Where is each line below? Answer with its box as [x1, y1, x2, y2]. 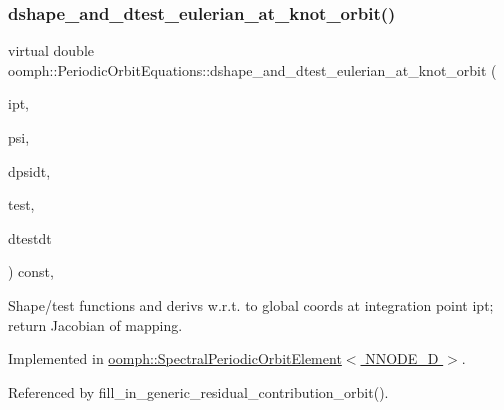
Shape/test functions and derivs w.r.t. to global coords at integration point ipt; [8, 294, 494, 315]
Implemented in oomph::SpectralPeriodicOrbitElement [8, 348, 342, 369]
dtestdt [8, 227, 52, 248]
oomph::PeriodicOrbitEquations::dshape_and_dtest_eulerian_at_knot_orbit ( [8, 59, 497, 80]
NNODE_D [365, 348, 439, 369]
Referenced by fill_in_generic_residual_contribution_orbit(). [8, 381, 389, 402]
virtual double [8, 40, 95, 61]
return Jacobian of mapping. [8, 314, 183, 335]
